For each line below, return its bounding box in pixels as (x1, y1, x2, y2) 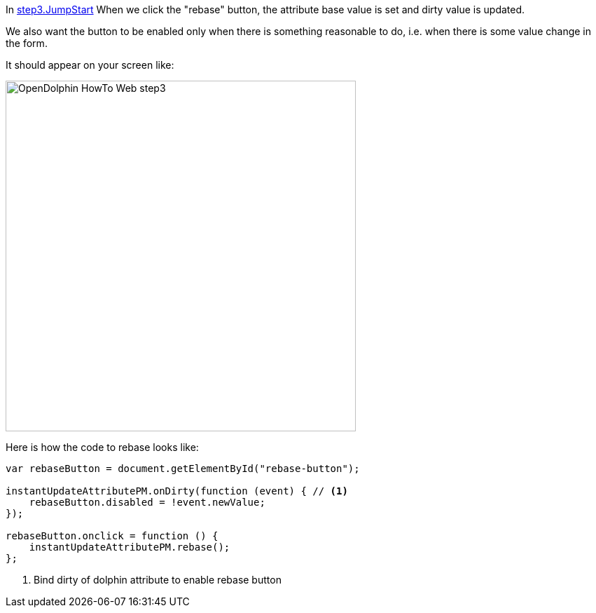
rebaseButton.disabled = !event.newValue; (29, 497, 265, 508)
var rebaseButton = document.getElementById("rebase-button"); (6, 463, 360, 474)
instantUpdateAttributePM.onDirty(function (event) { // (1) (6, 485, 348, 497)
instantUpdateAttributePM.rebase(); (29, 541, 230, 553)
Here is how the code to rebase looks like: (6, 441, 199, 453)
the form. (6, 37, 48, 49)
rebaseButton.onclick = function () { (6, 530, 219, 541)
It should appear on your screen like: (6, 59, 174, 71)
